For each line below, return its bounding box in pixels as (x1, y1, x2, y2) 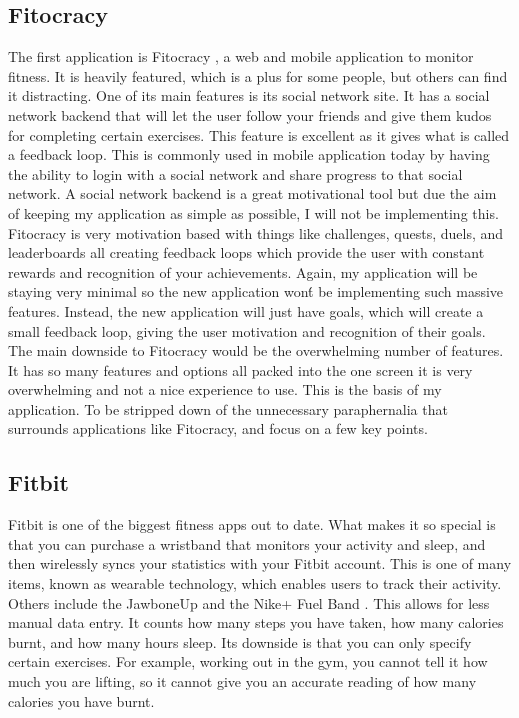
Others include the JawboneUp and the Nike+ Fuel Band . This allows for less (8, 592, 490, 613)
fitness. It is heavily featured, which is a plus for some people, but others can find (8, 65, 508, 86)
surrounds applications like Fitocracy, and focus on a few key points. (8, 418, 428, 439)
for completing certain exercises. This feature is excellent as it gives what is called (8, 124, 510, 145)
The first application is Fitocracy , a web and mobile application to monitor (8, 46, 474, 67)
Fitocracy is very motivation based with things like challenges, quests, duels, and (8, 222, 504, 243)
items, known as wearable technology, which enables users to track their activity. (8, 573, 502, 594)
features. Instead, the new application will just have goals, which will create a (8, 300, 484, 321)
